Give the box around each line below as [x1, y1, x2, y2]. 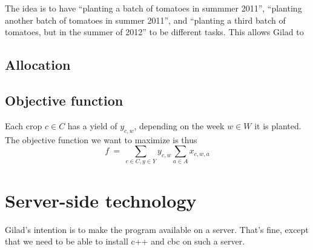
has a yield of [67, 119, 117, 132]
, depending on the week [134, 119, 225, 132]
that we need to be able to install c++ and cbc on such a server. [5, 235, 245, 248]
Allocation [5, 55, 71, 74]
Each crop [5, 119, 42, 132]
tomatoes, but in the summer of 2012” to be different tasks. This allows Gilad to [5, 25, 304, 38]
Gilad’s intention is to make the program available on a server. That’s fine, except [5, 223, 309, 235]
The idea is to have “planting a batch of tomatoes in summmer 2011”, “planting [5, 2, 302, 14]
